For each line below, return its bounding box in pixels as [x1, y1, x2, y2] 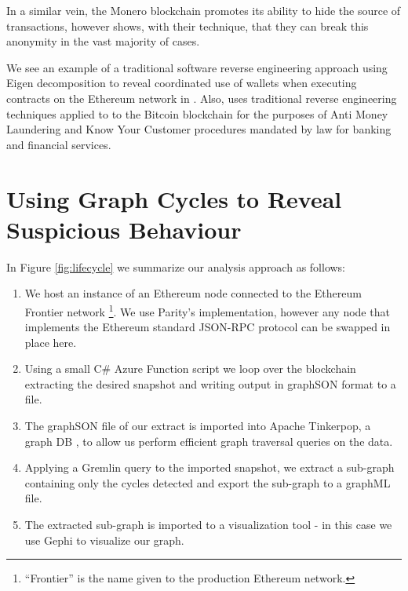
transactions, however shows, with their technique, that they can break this [6, 17, 369, 34]
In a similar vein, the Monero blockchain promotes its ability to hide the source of [6, 2, 401, 18]
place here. [24, 334, 77, 350]
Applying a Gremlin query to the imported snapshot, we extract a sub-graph [24, 459, 395, 476]
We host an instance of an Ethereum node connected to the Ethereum [24, 285, 362, 301]
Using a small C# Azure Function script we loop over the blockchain [24, 360, 356, 377]
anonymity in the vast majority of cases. [6, 33, 200, 49]
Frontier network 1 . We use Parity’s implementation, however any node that [24, 301, 390, 319]
